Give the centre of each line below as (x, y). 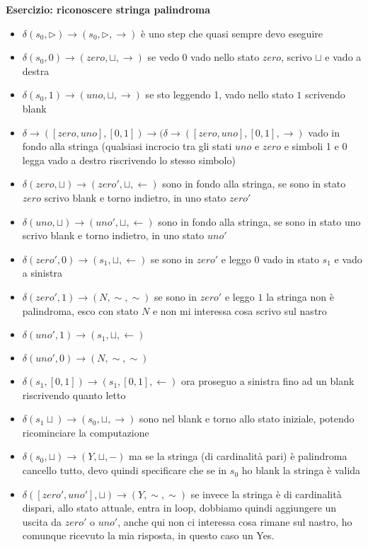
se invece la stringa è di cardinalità (266, 494)
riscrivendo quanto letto (74, 395)
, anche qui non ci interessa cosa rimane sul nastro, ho (235, 521)
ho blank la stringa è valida (301, 470)
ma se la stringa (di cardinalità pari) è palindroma (238, 456)
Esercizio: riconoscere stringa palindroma (108, 9)
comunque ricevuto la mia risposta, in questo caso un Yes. (148, 535)
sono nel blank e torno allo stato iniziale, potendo (247, 419)
